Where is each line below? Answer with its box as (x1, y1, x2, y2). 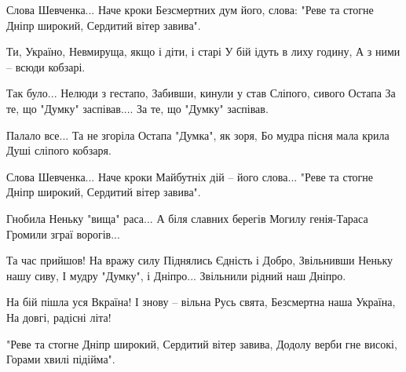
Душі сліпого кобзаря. (6, 142, 112, 159)
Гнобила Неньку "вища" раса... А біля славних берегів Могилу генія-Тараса (6, 210, 368, 226)
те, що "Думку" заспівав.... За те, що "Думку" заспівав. (6, 100, 269, 116)
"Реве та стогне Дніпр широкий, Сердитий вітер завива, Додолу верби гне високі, (6, 335, 397, 352)
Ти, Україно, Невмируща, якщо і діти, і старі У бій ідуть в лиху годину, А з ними (6, 43, 401, 60)
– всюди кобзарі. (6, 58, 86, 75)
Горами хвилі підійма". (6, 351, 115, 367)
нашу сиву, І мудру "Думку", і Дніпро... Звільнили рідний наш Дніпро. (6, 267, 346, 283)
